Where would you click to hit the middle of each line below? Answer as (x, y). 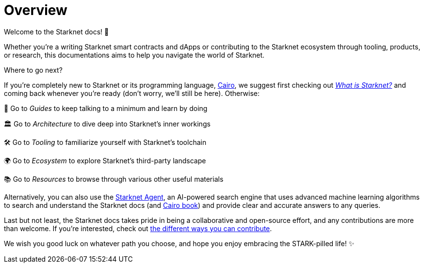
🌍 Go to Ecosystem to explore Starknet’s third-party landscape (105, 160)
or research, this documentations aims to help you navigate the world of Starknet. (134, 55)
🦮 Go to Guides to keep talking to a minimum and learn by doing (106, 108)
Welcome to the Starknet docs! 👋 (57, 31)
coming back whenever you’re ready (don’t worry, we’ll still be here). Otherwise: (132, 93)
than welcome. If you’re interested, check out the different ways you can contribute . (138, 228)
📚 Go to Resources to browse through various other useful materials (114, 179)
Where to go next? (33, 70)
